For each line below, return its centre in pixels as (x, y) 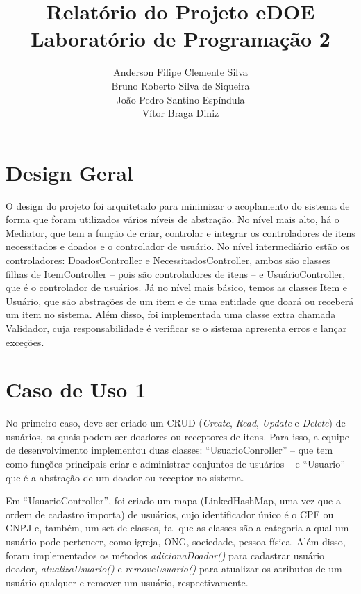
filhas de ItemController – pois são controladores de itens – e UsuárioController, (176, 273)
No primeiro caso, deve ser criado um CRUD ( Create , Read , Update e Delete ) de (176, 423)
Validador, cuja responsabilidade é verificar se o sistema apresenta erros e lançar (176, 328)
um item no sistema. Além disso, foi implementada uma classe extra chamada (171, 314)
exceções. (25, 341)
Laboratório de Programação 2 (180, 39)
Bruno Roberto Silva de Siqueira (180, 85)
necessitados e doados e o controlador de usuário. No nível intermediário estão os (177, 246)
